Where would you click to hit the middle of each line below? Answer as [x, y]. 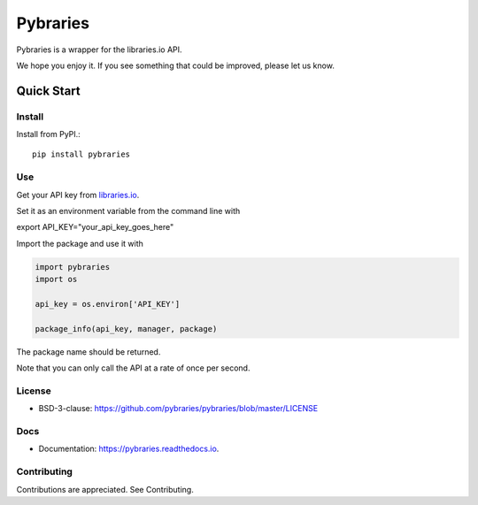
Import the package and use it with [80, 243]
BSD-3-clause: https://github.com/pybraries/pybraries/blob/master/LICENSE [178, 409]
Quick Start [48, 91]
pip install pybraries [81, 154]
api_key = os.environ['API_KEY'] [108, 304]
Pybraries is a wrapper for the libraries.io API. [99, 50]
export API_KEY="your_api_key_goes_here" [95, 227]
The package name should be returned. [89, 352]
